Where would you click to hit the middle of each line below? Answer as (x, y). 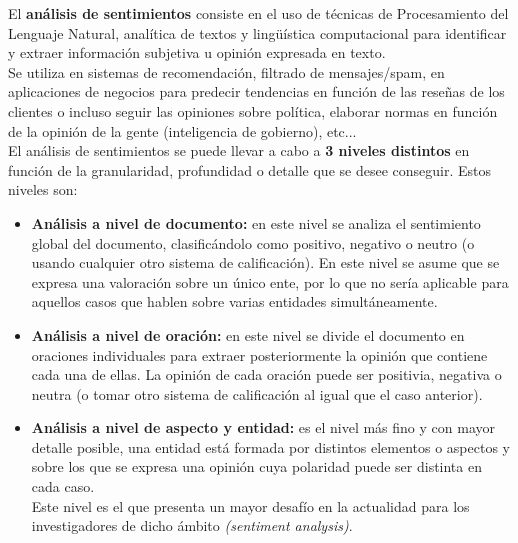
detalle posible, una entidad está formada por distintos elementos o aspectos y (270, 446)
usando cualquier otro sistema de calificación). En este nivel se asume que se (265, 262)
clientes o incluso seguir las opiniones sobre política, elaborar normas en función (253, 110)
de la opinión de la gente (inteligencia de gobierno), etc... (182, 130)
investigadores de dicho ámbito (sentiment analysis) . (192, 525)
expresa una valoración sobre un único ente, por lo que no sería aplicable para (270, 281)
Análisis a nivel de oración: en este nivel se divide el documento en (248, 334)
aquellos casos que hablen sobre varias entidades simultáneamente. (234, 301)
